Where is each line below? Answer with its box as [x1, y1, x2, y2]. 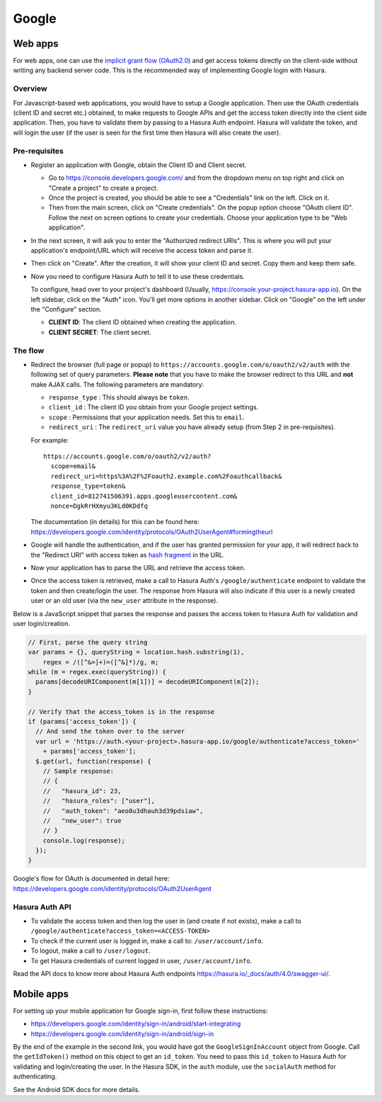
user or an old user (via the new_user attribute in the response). [30, 596, 219, 605]
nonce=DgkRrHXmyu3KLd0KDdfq [50, 501, 149, 510]
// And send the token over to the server [35, 727, 185, 736]
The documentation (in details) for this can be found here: [30, 518, 199, 526]
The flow [13, 346, 45, 356]
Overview [13, 84, 47, 93]
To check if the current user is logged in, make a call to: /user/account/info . [30, 936, 264, 945]
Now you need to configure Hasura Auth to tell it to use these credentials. [30, 272, 245, 280]
